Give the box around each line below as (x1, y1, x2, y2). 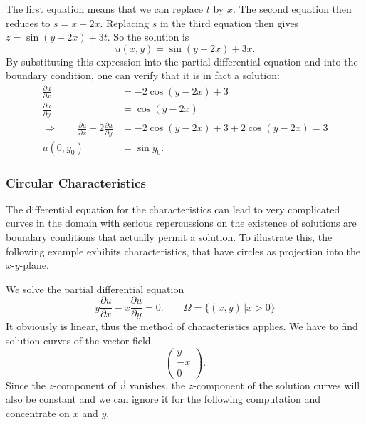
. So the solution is (107, 29, 189, 44)
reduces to (6, 15, 51, 30)
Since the (6, 377, 46, 392)
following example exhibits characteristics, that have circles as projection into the (6, 243, 360, 258)
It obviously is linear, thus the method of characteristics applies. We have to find (6, 319, 358, 334)
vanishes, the (129, 377, 186, 392)
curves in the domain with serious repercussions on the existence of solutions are (6, 215, 357, 230)
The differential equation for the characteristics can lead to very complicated (6, 201, 340, 216)
